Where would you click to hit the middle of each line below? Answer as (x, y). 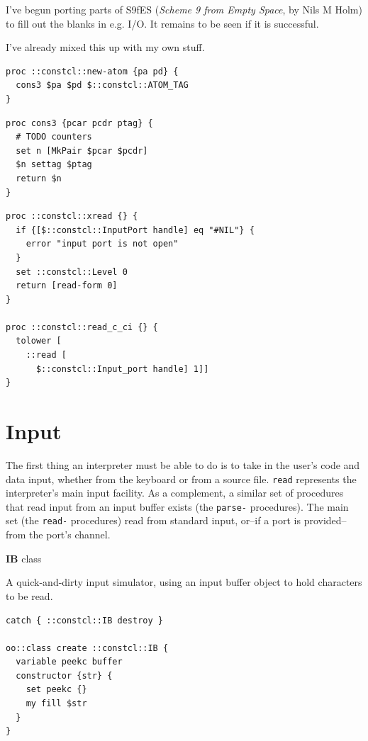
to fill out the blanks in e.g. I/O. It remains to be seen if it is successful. (162, 23)
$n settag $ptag (54, 165)
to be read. (29, 595)
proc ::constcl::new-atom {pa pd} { (92, 71)
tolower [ (39, 341)
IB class (24, 558)
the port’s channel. (70, 534)
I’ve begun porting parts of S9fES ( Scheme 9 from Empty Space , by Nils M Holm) (184, 9)
